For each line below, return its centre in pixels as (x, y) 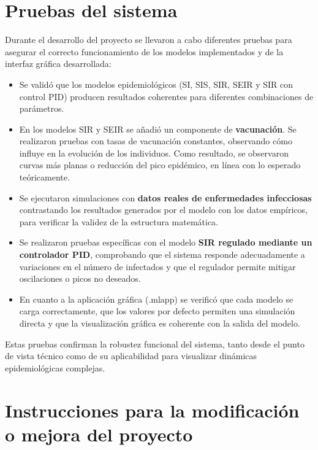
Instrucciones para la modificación (152, 410)
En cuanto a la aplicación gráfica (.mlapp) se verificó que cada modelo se (156, 299)
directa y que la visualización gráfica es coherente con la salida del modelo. (160, 323)
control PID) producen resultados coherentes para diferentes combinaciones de (166, 96)
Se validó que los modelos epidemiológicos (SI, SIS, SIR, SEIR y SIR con (156, 84)
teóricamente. (44, 177)
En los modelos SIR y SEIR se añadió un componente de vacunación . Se (158, 129)
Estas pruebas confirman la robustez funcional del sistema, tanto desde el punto (155, 343)
